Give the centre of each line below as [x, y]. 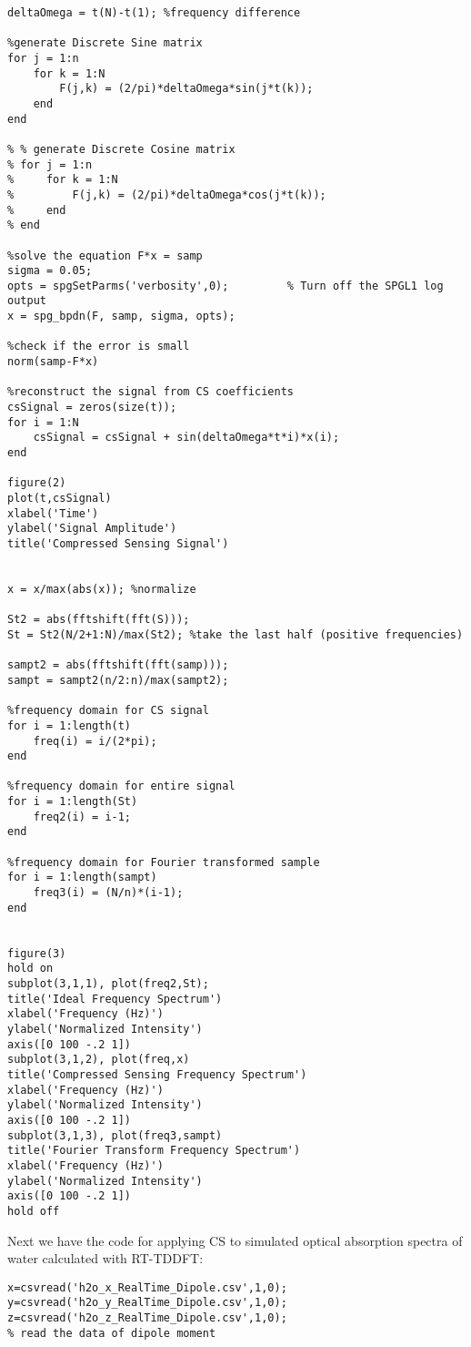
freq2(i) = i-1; [82, 816]
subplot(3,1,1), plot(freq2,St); [108, 984]
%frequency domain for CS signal [108, 711]
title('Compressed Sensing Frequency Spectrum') [157, 1074]
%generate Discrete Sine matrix [105, 43]
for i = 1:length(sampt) [82, 878]
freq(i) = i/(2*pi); [95, 741]
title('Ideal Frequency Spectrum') [115, 999]
